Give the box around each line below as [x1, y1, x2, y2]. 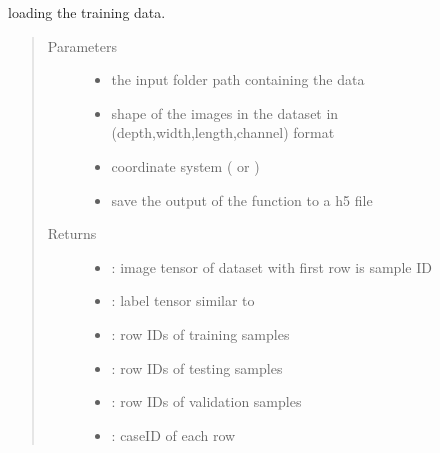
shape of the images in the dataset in [111, 102, 339, 123]
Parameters [47, 35, 117, 56]
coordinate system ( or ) [111, 155, 260, 176]
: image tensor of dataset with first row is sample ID [111, 256, 432, 277]
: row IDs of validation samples [111, 391, 302, 412]
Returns [47, 223, 97, 244]
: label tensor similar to [111, 290, 255, 311]
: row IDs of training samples [111, 323, 290, 344]
